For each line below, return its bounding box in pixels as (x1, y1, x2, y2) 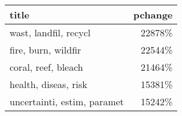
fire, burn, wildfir (10, 43, 81, 57)
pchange (133, 8, 173, 21)
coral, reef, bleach (10, 60, 83, 74)
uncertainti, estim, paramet (10, 95, 124, 108)
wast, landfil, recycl (10, 26, 91, 39)
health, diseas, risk (10, 77, 87, 91)
